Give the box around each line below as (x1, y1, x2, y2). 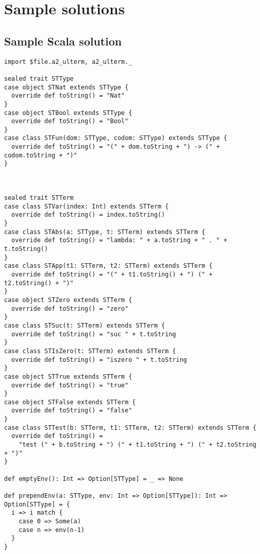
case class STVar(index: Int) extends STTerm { (4, 202, 169, 210)
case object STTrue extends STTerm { (4, 373, 132, 380)
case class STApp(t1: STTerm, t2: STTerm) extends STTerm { (4, 262, 213, 270)
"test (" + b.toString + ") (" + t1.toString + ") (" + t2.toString (18, 441, 256, 449)
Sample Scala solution (4, 33, 122, 49)
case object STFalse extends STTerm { (4, 398, 136, 406)
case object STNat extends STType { (4, 83, 129, 91)
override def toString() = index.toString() (11, 211, 165, 219)
